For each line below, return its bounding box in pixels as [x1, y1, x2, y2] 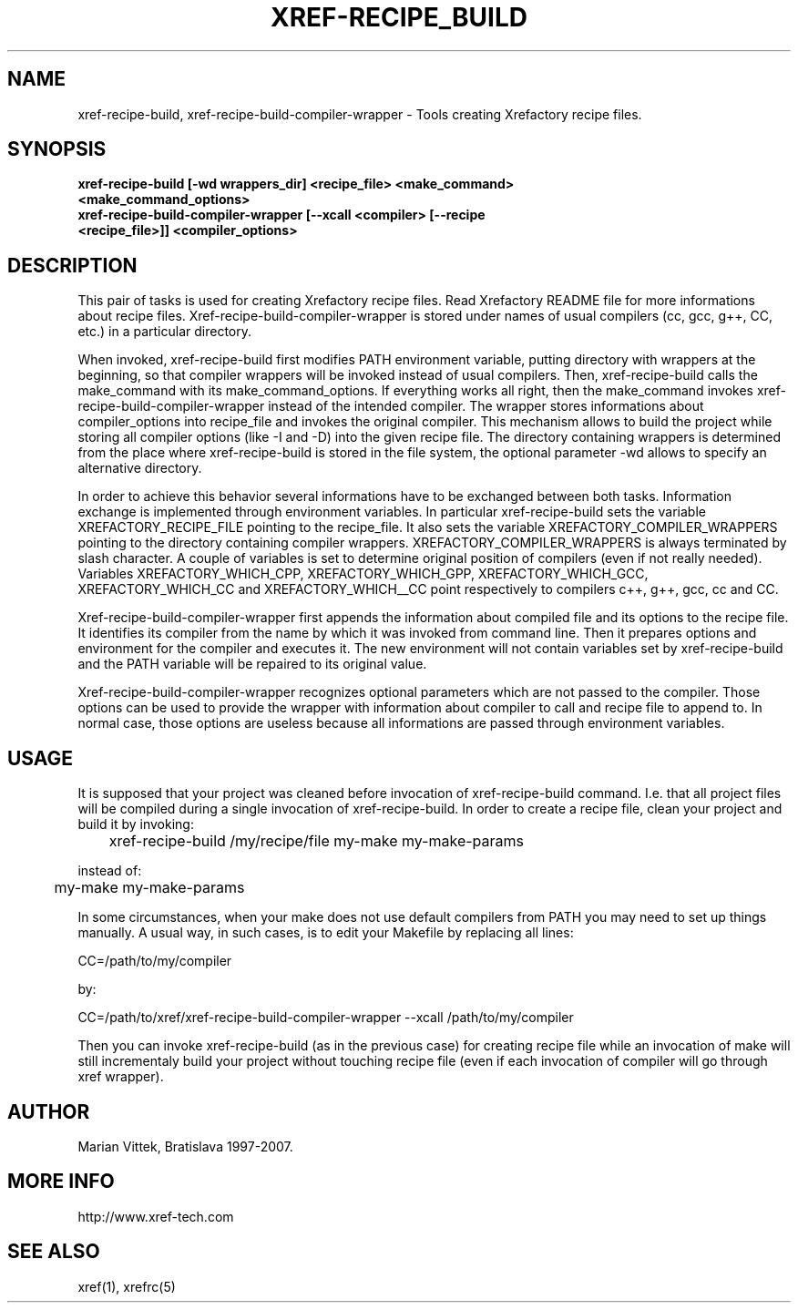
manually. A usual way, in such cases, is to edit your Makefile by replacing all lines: [77, 925, 574, 941]
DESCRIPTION [7, 253, 138, 277]
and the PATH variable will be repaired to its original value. [77, 656, 427, 672]
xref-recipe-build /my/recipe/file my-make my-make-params [108, 832, 524, 851]
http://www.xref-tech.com [77, 1208, 234, 1224]
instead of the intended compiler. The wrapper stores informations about [268, 398, 704, 414]
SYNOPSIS [7, 138, 107, 161]
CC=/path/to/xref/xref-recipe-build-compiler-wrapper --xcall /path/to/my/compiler [77, 1009, 574, 1026]
